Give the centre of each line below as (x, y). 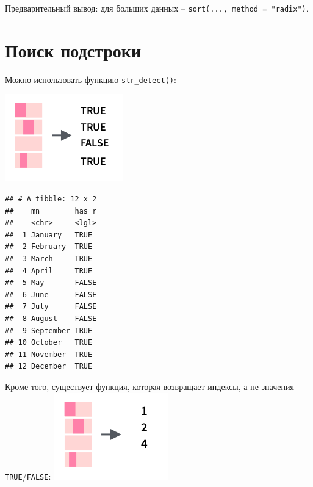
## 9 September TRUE (49, 330)
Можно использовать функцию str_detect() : (91, 79)
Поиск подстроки (73, 50)
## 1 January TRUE (49, 235)
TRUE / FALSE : (28, 476)
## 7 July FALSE (51, 307)
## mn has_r (51, 211)
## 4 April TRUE (49, 271)
